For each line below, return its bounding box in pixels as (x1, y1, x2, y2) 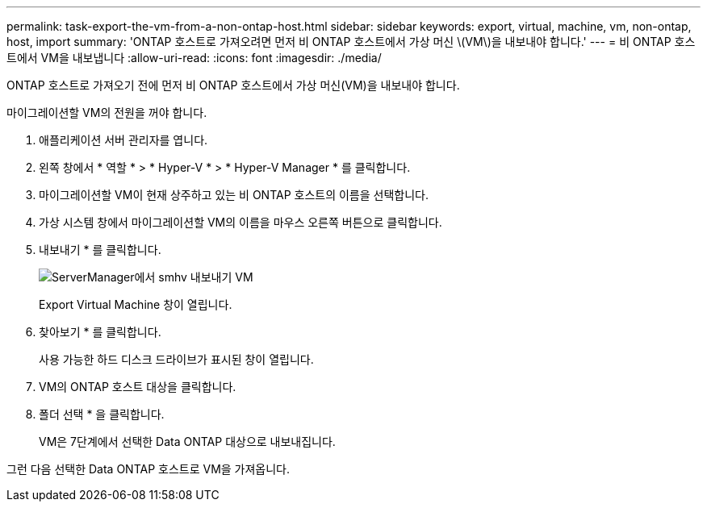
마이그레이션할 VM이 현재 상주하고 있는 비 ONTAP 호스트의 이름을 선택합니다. (39, 188, 429, 202)
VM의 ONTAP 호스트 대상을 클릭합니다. (39, 380, 236, 393)
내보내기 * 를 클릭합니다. (39, 243, 161, 256)
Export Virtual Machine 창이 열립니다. (39, 298, 232, 311)
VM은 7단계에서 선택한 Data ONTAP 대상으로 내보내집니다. (39, 435, 336, 448)
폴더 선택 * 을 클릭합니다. (39, 407, 165, 421)
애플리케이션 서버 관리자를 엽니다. (39, 133, 208, 147)
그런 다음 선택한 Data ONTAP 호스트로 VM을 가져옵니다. (6, 462, 291, 476)
